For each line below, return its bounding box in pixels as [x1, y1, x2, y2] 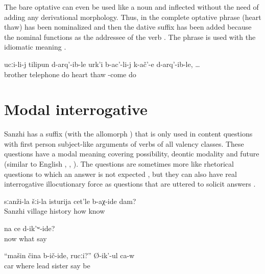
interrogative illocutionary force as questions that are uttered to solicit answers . [4, 178, 256, 189]
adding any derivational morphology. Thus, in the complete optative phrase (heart [4, 11, 261, 22]
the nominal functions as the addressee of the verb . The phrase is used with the [4, 31, 256, 42]
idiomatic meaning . [4, 41, 66, 52]
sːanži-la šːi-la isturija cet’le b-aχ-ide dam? [4, 195, 136, 206]
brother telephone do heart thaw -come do [4, 68, 136, 79]
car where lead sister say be [4, 260, 90, 270]
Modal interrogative [4, 99, 148, 120]
